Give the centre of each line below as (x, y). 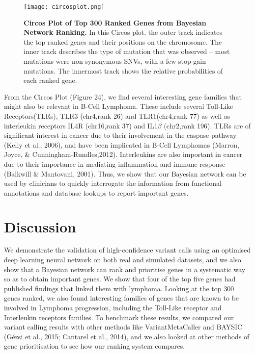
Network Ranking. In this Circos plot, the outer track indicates (123, 32)
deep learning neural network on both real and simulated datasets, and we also (123, 260)
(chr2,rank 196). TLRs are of (207, 125)
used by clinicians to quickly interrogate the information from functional (113, 183)
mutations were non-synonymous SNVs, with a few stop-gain (115, 61)
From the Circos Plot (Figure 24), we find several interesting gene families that (123, 96)
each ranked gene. (50, 80)
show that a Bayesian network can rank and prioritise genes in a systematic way (125, 269)
